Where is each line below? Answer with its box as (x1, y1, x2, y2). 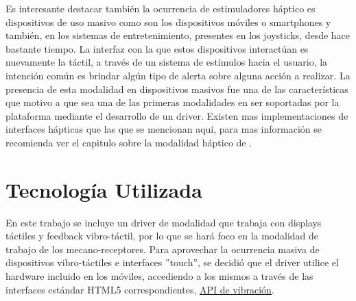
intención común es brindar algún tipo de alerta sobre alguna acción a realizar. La (5, 68, 351, 82)
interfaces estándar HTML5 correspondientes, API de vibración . (5, 282, 274, 296)
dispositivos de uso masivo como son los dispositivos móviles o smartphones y (5, 14, 331, 29)
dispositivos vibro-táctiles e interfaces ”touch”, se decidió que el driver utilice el (5, 255, 339, 270)
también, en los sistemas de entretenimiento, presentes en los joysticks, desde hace (5, 28, 351, 42)
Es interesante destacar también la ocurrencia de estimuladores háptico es (5, 1, 316, 15)
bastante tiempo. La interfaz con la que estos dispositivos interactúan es (5, 41, 309, 55)
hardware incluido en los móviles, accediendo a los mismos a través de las (5, 269, 313, 283)
